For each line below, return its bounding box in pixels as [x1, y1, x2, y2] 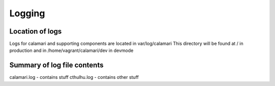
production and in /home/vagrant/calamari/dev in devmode [9, 47, 133, 53]
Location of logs [9, 27, 62, 36]
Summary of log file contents [9, 61, 104, 70]
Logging [9, 8, 45, 19]
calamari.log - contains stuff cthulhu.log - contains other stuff [9, 74, 139, 80]
